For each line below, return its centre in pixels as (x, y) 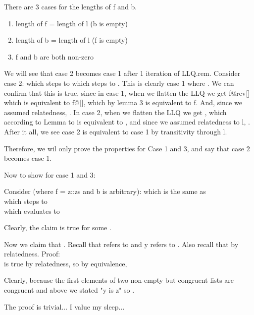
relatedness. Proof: (32, 254)
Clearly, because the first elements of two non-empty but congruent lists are (119, 280)
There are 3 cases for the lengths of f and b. (71, 6)
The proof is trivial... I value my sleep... (64, 306)
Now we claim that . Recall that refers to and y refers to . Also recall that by (121, 244)
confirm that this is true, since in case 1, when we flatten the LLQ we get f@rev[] (127, 93)
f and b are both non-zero (55, 56)
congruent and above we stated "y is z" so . (69, 290)
